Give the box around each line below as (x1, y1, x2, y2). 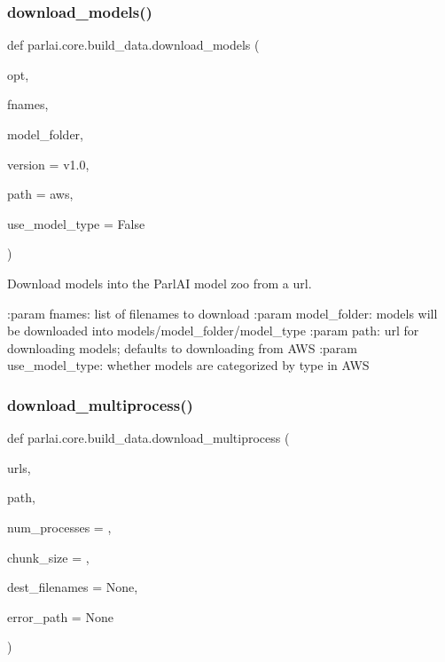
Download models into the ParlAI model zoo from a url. (7, 273, 312, 292)
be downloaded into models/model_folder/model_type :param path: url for (7, 321, 419, 340)
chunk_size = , (7, 548, 90, 566)
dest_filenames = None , (7, 578, 138, 596)
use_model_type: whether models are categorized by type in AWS (7, 356, 370, 374)
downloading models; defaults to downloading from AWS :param (7, 338, 358, 357)
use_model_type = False (7, 214, 145, 232)
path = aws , (7, 185, 74, 203)
